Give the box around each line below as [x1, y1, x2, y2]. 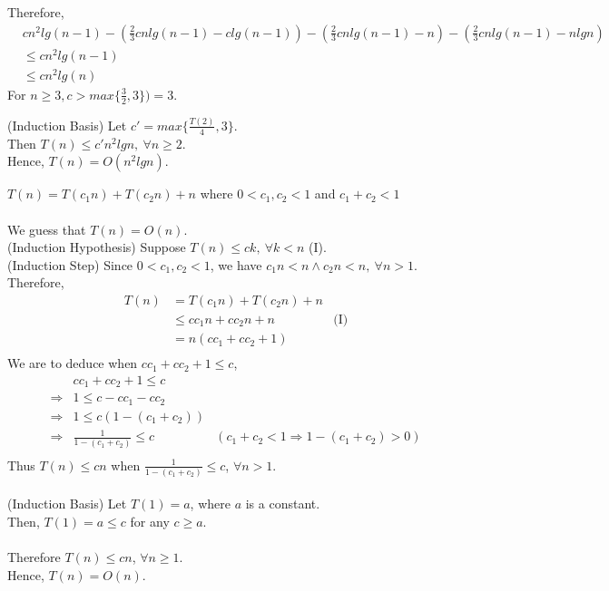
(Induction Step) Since [7, 255, 133, 274]
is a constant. [245, 494, 320, 513]
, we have [210, 255, 262, 274]
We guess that [7, 219, 86, 238]
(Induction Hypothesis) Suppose [7, 237, 186, 257]
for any [130, 512, 170, 531]
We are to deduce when [7, 354, 138, 373]
